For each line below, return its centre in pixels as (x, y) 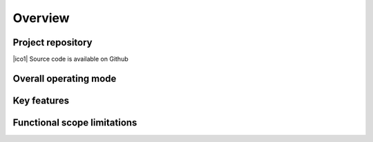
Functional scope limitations (75, 122)
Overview (41, 18)
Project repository (52, 42)
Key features (41, 100)
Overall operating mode (65, 78)
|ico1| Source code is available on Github (70, 59)
